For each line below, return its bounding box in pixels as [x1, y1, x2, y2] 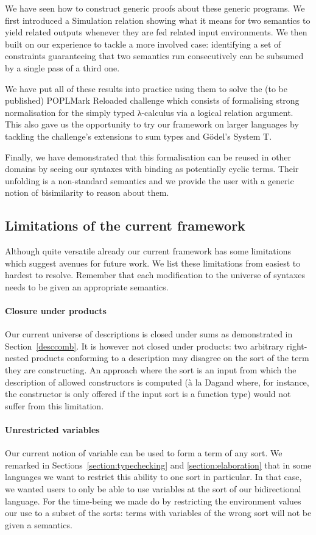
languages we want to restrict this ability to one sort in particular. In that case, [5, 470, 302, 483]
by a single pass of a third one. [5, 61, 120, 74]
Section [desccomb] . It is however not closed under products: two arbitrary [5, 339, 284, 352]
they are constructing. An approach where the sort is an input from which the [5, 364, 297, 376]
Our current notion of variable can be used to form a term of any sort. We [5, 447, 283, 459]
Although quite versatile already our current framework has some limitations [5, 245, 291, 257]
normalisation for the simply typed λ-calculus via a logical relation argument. [5, 106, 293, 118]
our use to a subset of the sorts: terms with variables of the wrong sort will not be [5, 506, 312, 519]
